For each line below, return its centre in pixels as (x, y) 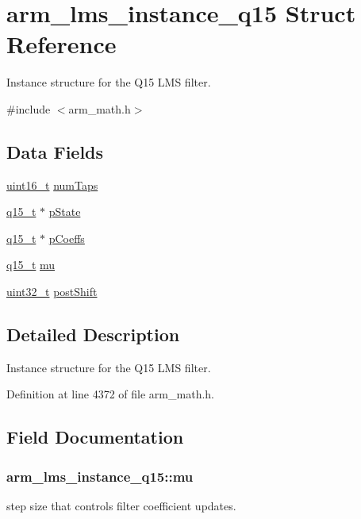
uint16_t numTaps (52, 185)
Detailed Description (93, 334)
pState (65, 211)
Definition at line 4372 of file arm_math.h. (110, 394)
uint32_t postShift (52, 292)
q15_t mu (31, 265)
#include (29, 108)
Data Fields (55, 151)
